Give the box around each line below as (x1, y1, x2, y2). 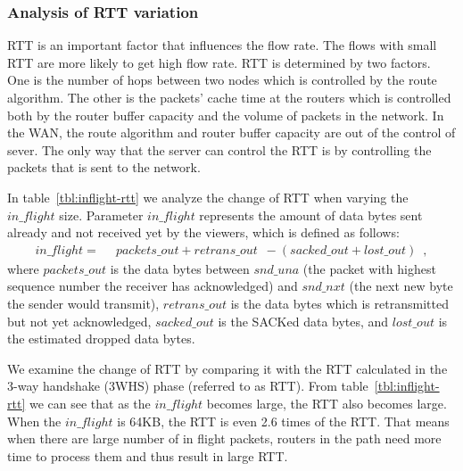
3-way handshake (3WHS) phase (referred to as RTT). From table (7, 376, 368, 395)
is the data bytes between (110, 259, 250, 277)
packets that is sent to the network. (7, 158, 201, 177)
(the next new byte (349, 277, 453, 295)
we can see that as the (29, 393, 151, 412)
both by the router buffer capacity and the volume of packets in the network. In (7, 105, 444, 124)
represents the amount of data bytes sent (199, 205, 423, 224)
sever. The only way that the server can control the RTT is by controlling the (7, 140, 432, 159)
